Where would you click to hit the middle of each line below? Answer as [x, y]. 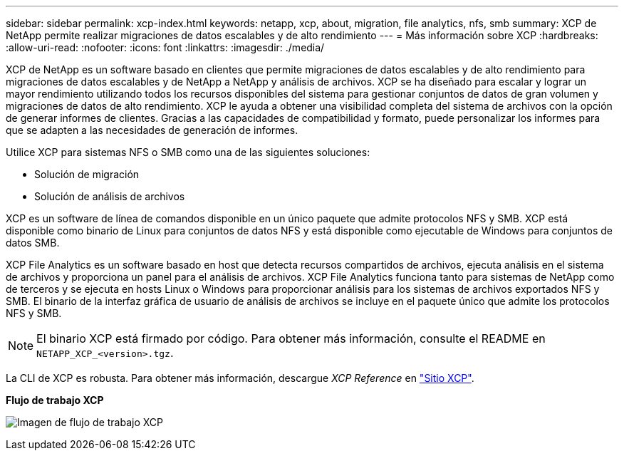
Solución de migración [87, 174]
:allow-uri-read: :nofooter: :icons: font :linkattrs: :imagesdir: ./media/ [165, 47]
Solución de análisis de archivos [110, 196]
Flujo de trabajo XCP [55, 400]
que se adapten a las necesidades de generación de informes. [152, 130]
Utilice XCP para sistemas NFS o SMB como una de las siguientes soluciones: [188, 152]
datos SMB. [33, 243]
